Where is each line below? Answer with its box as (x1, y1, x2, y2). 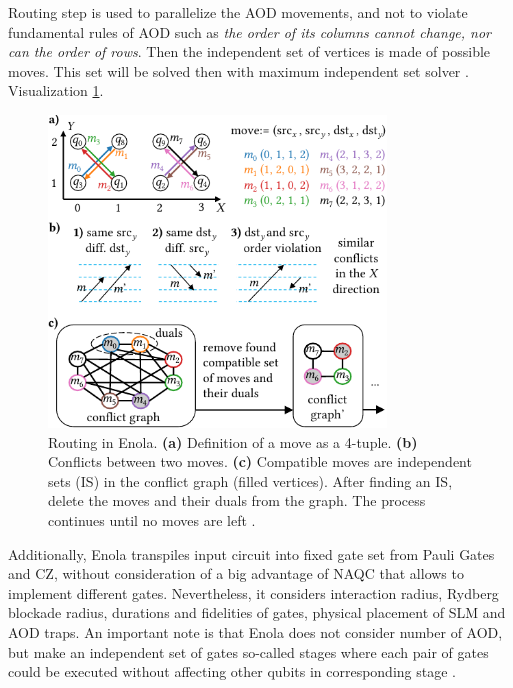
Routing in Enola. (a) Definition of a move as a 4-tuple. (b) (48, 431, 418, 452)
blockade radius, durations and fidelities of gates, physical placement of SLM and (8, 602, 506, 623)
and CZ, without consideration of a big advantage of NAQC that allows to (8, 563, 464, 584)
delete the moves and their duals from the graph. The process (48, 490, 426, 511)
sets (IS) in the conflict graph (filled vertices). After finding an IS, (48, 470, 453, 491)
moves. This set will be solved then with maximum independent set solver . (8, 60, 469, 81)
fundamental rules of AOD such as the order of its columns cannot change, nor (8, 21, 492, 42)
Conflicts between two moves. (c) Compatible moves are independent (48, 451, 472, 472)
